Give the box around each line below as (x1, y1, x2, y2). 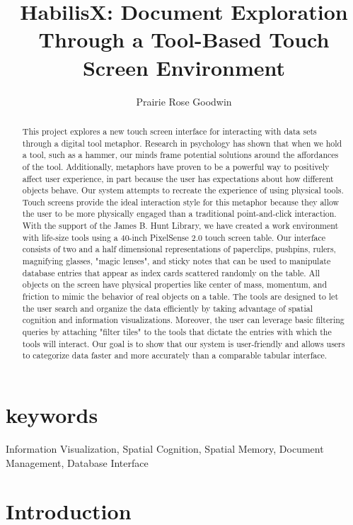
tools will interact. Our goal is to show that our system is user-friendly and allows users (22, 337, 345, 349)
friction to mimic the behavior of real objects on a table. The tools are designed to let (22, 290, 339, 303)
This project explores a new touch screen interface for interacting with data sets (22, 125, 317, 137)
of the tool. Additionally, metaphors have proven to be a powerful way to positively (22, 160, 330, 172)
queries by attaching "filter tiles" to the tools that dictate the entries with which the (22, 326, 332, 338)
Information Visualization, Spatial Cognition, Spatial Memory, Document (6, 441, 324, 456)
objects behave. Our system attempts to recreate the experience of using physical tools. (22, 184, 344, 196)
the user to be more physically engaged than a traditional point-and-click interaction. (22, 208, 337, 220)
